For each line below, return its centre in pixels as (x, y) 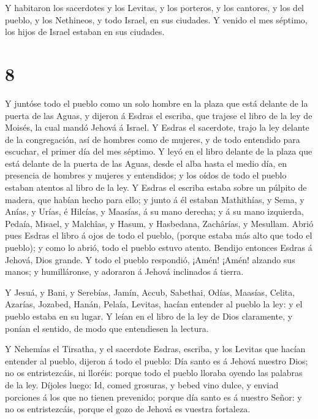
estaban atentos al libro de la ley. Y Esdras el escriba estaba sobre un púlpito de (156, 187)
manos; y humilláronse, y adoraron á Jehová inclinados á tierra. (124, 271)
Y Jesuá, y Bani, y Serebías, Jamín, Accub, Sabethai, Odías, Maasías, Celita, (150, 292)
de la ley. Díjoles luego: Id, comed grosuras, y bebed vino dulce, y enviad (142, 384)
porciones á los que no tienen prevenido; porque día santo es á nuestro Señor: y (153, 397)
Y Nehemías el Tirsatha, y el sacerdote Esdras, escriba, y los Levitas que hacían (155, 349)
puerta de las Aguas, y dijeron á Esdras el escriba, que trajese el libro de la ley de (159, 115)
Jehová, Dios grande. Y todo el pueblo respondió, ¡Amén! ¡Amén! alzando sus (150, 259)
